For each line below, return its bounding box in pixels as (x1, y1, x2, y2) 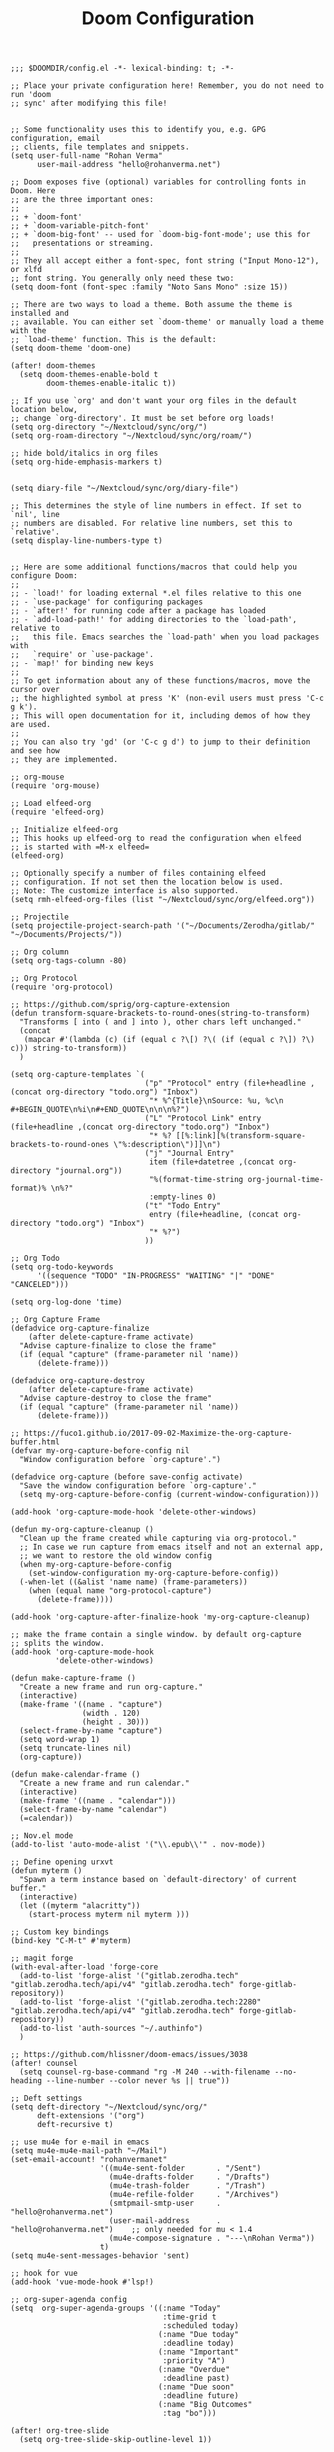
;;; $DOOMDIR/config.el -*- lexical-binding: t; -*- (10, 63, 235, 74)
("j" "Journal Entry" (144, 1148, 235, 1159)
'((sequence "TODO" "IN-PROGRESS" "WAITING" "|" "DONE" (36, 1271, 275, 1281)
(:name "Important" (158, 2347, 240, 2357)
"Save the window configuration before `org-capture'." (19, 1481, 257, 1491)
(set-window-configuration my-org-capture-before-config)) (28, 1568, 280, 1579)
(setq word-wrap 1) (19, 1735, 101, 1745)
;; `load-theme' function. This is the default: (10, 335, 217, 345)
